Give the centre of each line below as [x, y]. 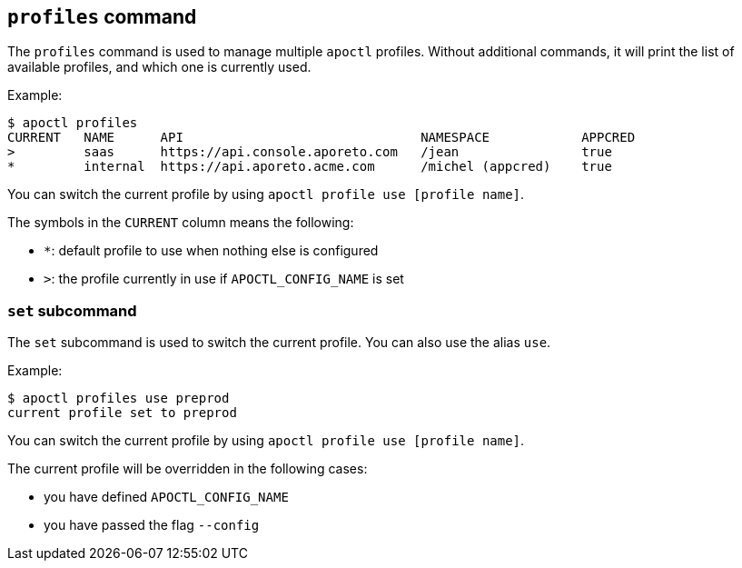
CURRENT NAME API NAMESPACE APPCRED [322, 138]
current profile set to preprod [122, 413]
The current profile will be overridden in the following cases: [188, 469]
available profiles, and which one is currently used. [159, 67]
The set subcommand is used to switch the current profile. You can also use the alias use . [279, 343]
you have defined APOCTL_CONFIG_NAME [166, 497]
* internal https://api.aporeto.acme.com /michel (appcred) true [310, 167]
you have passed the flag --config [152, 525]
